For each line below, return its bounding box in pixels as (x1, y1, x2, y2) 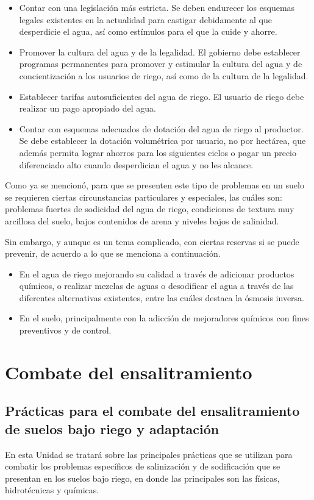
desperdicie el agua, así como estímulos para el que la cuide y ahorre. (19, 25, 277, 38)
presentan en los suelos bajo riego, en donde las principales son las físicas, (5, 471, 280, 484)
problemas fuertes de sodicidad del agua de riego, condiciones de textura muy (5, 202, 294, 215)
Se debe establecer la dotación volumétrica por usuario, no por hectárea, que (19, 134, 306, 147)
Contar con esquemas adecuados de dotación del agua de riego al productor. (19, 122, 304, 135)
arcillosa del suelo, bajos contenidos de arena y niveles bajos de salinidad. (5, 214, 279, 227)
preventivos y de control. (19, 324, 112, 337)
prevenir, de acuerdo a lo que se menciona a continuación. (5, 247, 221, 260)
